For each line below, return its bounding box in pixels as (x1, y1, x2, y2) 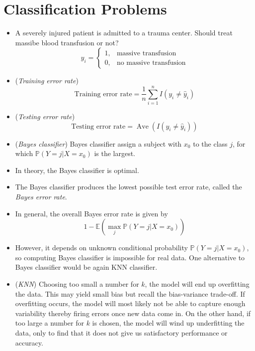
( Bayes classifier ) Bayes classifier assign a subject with (15, 138, 182, 149)
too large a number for (15, 318, 84, 328)
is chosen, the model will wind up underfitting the (92, 318, 245, 328)
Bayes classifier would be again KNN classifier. (15, 262, 158, 272)
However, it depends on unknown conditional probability (15, 242, 188, 253)
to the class (193, 138, 228, 149)
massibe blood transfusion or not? (15, 37, 119, 47)
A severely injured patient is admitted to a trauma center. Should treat (15, 27, 233, 38)
